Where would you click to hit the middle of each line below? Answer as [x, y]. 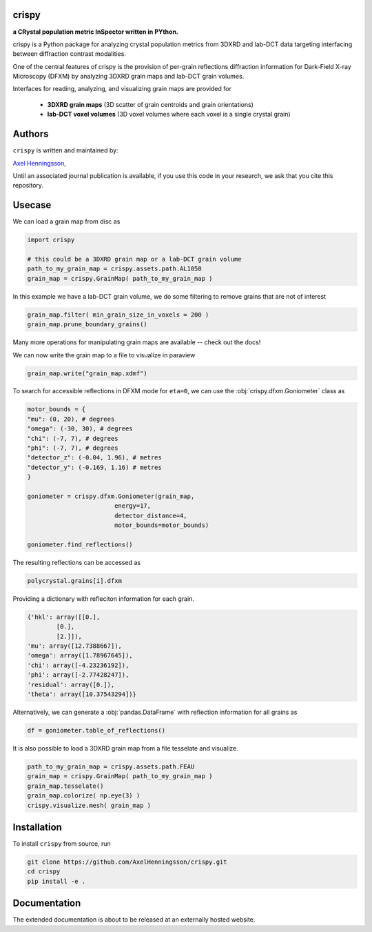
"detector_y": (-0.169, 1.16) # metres [94, 467]
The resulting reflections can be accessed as [77, 562]
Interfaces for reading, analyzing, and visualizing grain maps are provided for [122, 89]
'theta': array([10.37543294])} [82, 694]
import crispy [51, 240]
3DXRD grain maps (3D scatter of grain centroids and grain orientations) [151, 104]
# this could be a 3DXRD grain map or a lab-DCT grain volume [134, 259]
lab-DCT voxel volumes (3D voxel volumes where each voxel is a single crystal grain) [169, 115]
